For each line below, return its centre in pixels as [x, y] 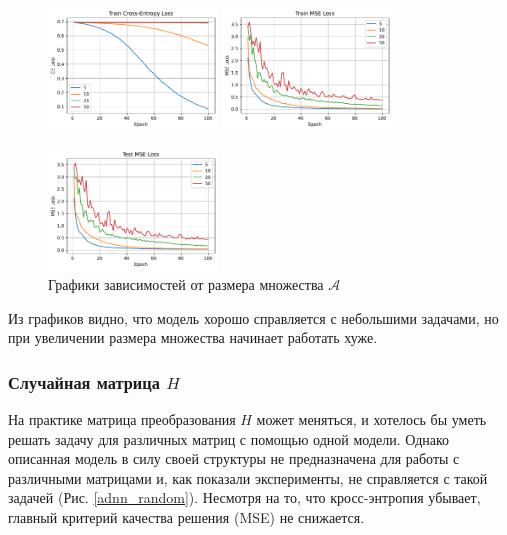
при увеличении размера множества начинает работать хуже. [193, 337]
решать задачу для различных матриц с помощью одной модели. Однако [229, 438]
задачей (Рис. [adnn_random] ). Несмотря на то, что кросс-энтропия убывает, [244, 497]
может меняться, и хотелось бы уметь [371, 419]
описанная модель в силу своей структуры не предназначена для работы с [234, 458]
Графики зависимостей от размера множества [186, 284]
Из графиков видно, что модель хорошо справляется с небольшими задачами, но [253, 317]
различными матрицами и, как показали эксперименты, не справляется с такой [248, 477]
